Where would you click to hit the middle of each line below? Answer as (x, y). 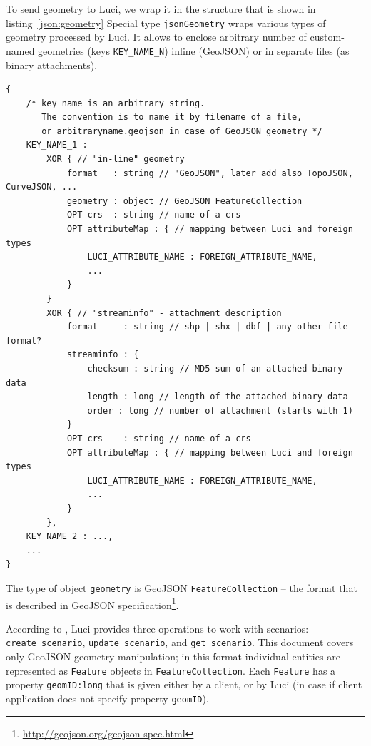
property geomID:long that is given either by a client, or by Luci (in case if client (184, 684)
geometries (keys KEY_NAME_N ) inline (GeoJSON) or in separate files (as (194, 50)
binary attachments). (52, 65)
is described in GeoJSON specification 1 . (92, 603)
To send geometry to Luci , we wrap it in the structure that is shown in (161, 9)
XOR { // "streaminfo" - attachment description (164, 313)
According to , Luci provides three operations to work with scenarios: (157, 628)
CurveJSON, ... (42, 187)
